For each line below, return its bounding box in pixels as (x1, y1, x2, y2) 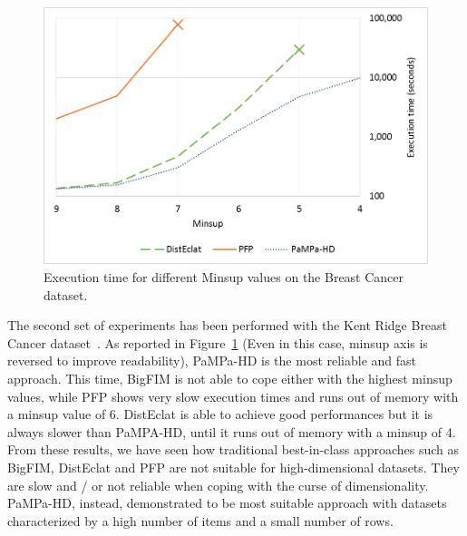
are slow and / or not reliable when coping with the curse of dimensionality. (7, 475, 429, 494)
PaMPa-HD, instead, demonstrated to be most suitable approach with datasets (7, 493, 447, 512)
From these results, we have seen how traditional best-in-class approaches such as (7, 440, 460, 459)
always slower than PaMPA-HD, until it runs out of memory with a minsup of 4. (7, 422, 456, 441)
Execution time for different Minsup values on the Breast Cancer (44, 268, 404, 287)
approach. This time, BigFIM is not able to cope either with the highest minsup (7, 369, 452, 388)
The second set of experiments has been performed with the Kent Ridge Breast (7, 316, 448, 335)
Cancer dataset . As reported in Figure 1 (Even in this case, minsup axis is (7, 333, 428, 352)
